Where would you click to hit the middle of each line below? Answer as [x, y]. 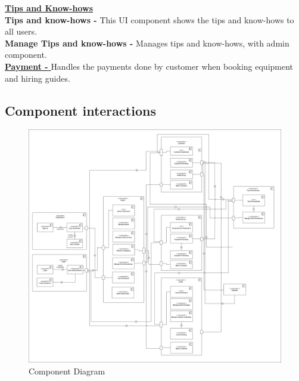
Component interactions [80, 110]
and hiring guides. [38, 78]
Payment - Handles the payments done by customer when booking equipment [149, 66]
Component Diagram [67, 371]
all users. [21, 31]
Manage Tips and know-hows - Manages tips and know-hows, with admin [147, 43]
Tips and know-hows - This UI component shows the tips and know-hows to [149, 19]
